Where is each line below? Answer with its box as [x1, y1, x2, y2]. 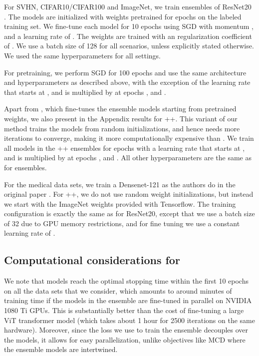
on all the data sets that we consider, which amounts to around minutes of [4, 285, 232, 296]
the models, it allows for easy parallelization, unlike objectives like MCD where [4, 334, 246, 345]
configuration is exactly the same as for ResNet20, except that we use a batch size [4, 208, 255, 219]
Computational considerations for [4, 252, 180, 268]
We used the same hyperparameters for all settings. [4, 50, 161, 60]
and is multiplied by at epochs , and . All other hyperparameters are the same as [4, 152, 252, 163]
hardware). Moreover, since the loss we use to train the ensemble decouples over [4, 325, 249, 335]
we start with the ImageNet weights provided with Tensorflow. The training [4, 198, 236, 209]
